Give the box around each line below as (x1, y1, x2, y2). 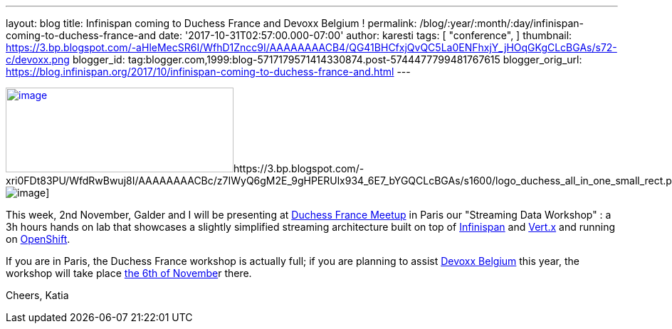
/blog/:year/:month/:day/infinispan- (419, 17, 584, 29)
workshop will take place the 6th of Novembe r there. (6, 267, 252, 279)
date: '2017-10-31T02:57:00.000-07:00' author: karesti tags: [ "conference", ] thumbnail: (158, 29, 572, 41)
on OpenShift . (6, 233, 70, 245)
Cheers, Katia (6, 289, 69, 301)
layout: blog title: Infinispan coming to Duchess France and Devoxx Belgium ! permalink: (6, 17, 417, 29)
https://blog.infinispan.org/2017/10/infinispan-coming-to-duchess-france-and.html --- (6, 66, 411, 78)
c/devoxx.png (6, 53, 70, 66)
